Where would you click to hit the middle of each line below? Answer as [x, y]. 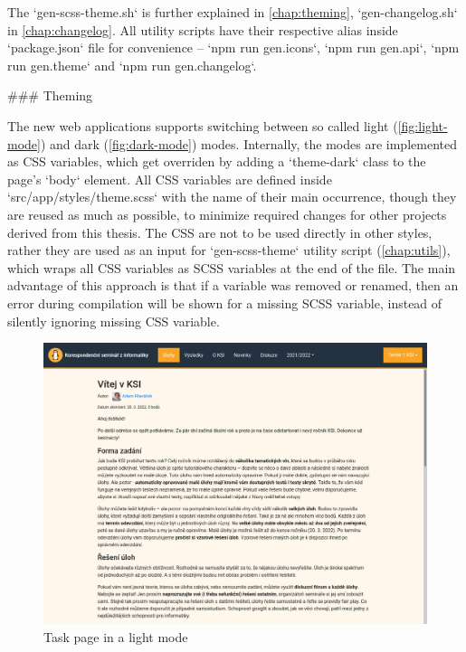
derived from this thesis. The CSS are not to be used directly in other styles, [220, 232]
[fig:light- [423, 125]
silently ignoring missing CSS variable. [114, 321]
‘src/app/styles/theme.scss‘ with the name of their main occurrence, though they [232, 197]
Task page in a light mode [116, 636]
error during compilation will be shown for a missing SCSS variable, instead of [225, 302]
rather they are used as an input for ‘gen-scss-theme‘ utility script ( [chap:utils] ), [229, 250]
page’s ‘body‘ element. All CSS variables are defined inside [170, 179]
